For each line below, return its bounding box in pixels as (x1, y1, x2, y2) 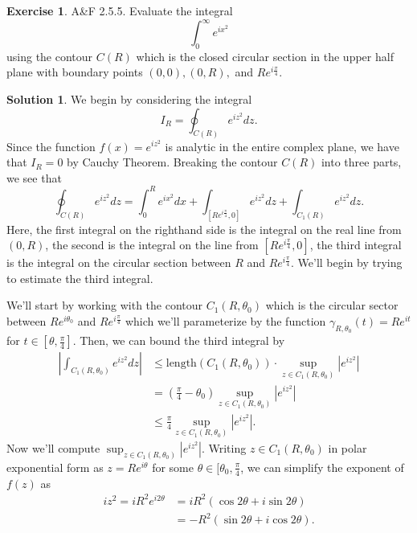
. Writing (201, 440, 247, 456)
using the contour (6, 47, 93, 64)
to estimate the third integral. (6, 269, 153, 286)
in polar (328, 440, 367, 456)
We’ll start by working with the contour (6, 297, 203, 314)
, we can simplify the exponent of (240, 458, 404, 475)
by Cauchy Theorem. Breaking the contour (67, 154, 278, 170)
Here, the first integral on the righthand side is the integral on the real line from (6, 220, 402, 237)
